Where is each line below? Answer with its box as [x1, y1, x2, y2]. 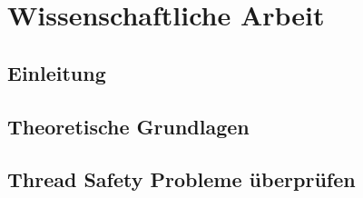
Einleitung [7, 58, 106, 86]
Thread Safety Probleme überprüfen [7, 165, 356, 193]
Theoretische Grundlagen [7, 112, 250, 140]
